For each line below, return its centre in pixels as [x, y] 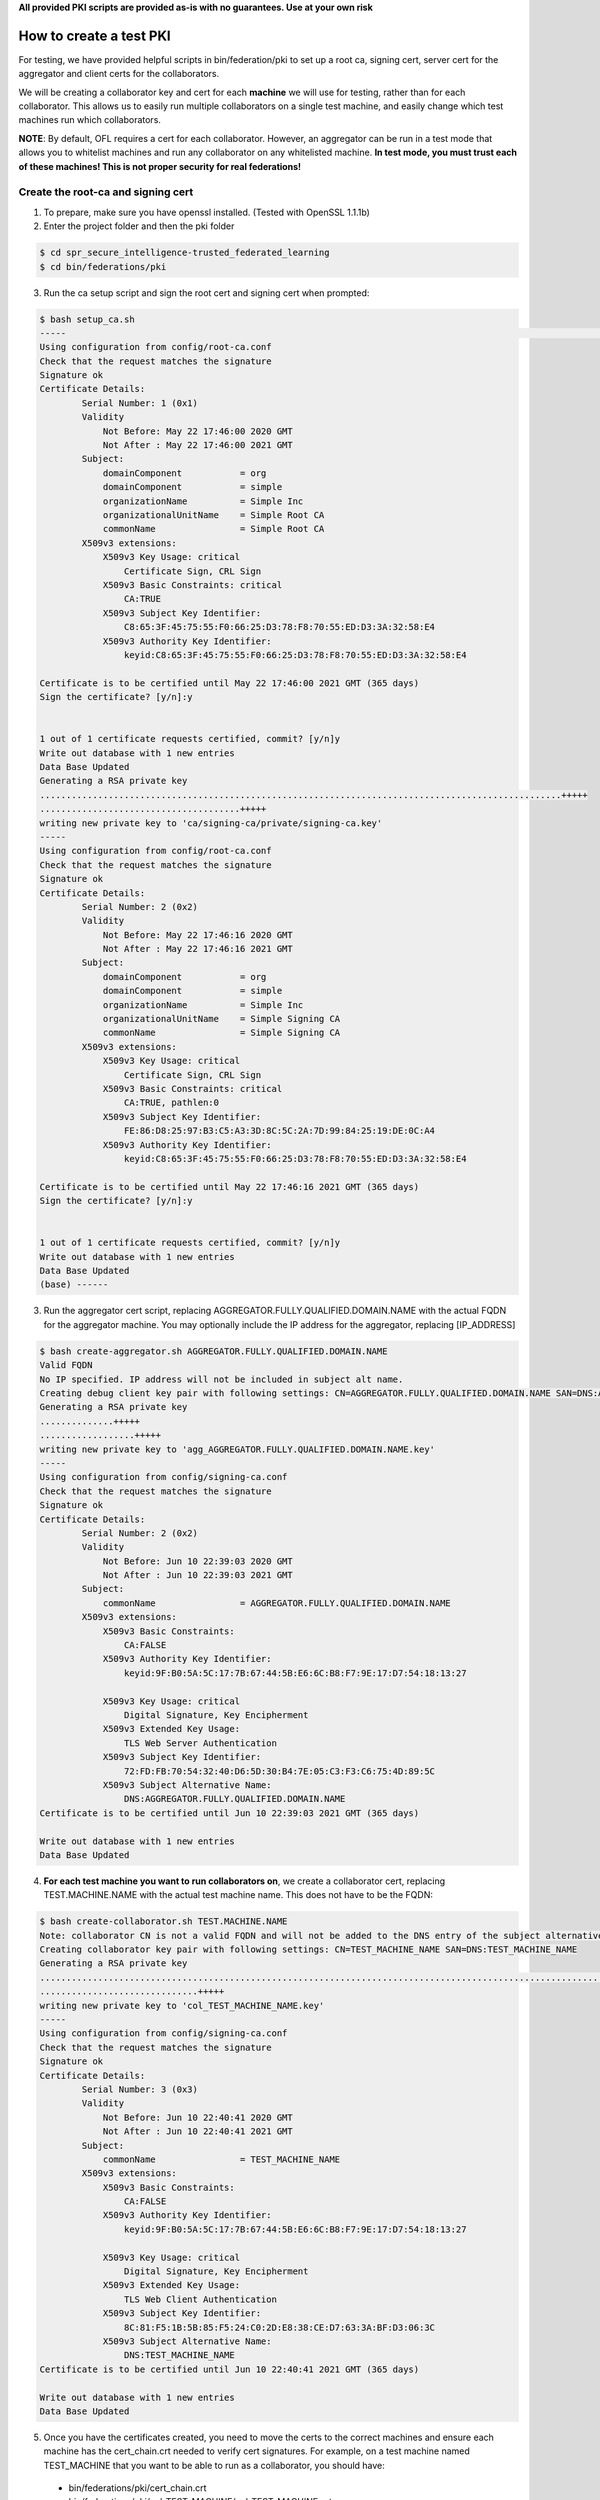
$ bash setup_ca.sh [87, 319]
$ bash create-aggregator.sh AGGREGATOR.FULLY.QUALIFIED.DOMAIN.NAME [213, 1351]
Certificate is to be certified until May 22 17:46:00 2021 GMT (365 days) [229, 683]
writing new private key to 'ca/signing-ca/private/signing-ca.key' [211, 823]
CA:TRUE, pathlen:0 [171, 1103]
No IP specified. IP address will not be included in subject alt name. [221, 1379]
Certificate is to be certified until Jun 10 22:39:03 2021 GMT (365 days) [229, 1813]
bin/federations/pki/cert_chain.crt [137, 2488]
